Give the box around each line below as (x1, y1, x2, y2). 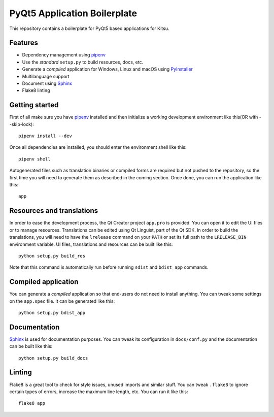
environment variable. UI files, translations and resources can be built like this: (9, 241, 173, 247)
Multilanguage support (22, 73, 70, 79)
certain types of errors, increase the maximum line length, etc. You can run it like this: (9, 389, 188, 395)
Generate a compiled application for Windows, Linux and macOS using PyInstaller (22, 66, 193, 72)
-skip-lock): (9, 121, 34, 127)
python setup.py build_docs (18, 355, 88, 361)
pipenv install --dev (18, 133, 72, 139)
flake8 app (18, 400, 46, 406)
